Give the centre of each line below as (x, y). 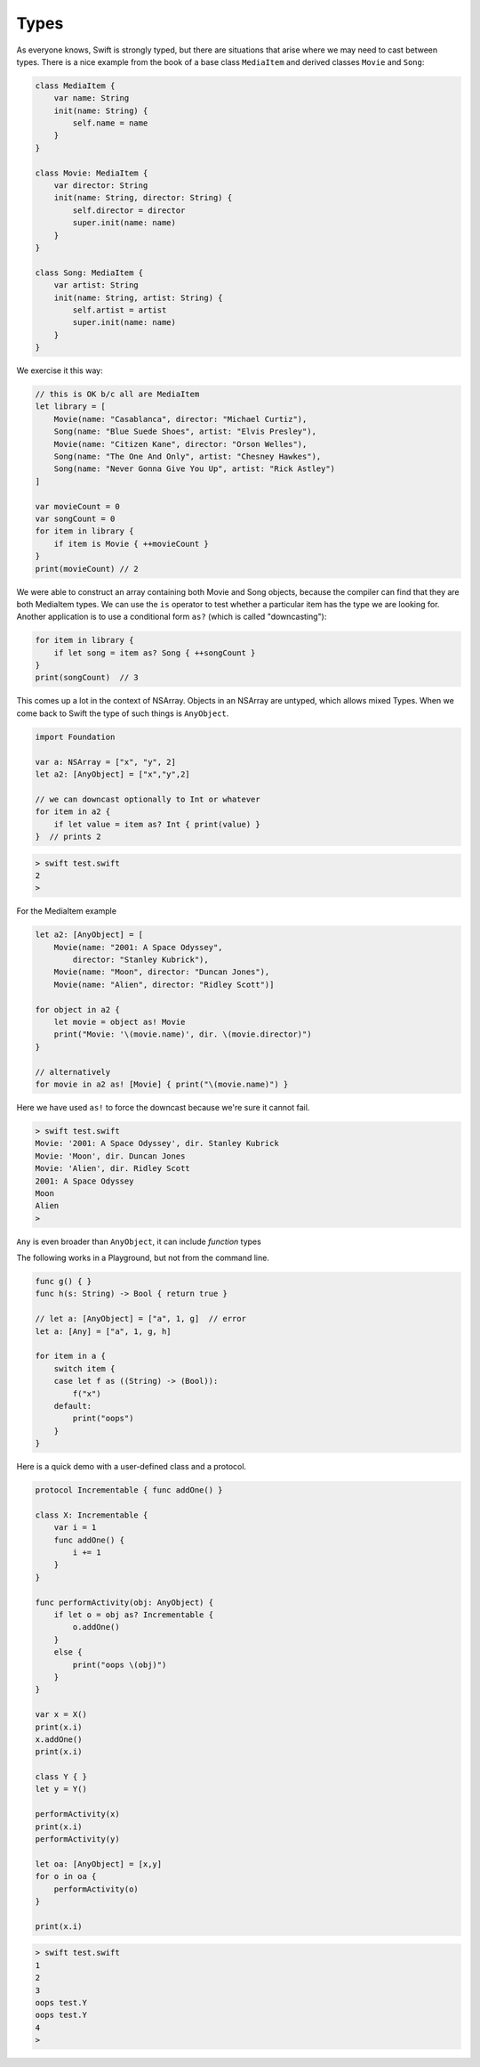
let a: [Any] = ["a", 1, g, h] (104, 1331)
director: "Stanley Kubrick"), (140, 960)
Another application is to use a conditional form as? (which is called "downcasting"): (172, 617)
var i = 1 (75, 1528)
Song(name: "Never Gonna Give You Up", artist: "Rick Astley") (195, 469)
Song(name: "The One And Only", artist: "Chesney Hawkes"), (188, 457)
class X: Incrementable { (92, 1515)
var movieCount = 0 (77, 506)
